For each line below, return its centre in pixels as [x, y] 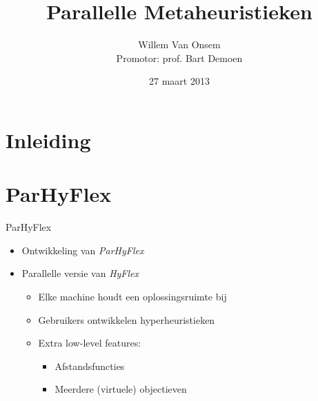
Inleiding [48, 140]
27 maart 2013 [179, 81]
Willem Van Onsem [179, 44]
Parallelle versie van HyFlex [80, 273]
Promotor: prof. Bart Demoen [179, 58]
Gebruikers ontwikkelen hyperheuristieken [127, 319]
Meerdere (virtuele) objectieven [121, 389]
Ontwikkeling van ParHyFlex [83, 250]
